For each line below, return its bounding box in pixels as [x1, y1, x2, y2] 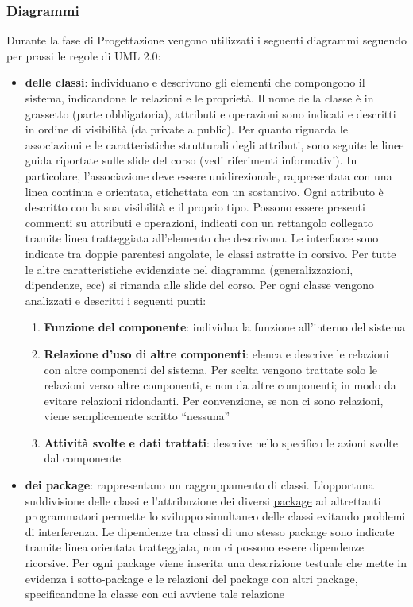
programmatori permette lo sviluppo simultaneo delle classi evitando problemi [25, 508, 406, 524]
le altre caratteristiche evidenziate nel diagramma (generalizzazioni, [25, 261, 353, 277]
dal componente [44, 450, 122, 466]
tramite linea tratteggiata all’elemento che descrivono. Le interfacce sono [25, 230, 379, 246]
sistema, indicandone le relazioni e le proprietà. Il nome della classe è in [25, 90, 374, 106]
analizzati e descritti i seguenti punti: [25, 292, 206, 308]
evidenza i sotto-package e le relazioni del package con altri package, [25, 570, 358, 586]
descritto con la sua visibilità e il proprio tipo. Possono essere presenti [25, 199, 365, 215]
